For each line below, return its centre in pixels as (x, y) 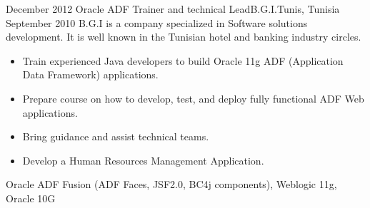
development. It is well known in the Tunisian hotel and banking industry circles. (184, 37)
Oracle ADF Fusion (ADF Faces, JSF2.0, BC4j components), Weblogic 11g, (171, 184)
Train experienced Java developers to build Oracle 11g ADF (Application (183, 60)
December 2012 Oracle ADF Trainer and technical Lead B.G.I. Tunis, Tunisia (173, 9)
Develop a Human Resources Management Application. (143, 160)
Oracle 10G (31, 198)
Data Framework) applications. (90, 74)
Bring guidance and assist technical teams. (116, 136)
